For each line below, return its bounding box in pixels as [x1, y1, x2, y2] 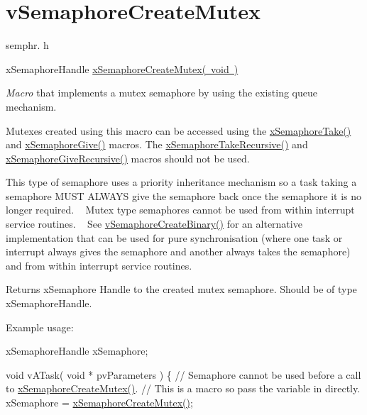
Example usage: [6, 319, 74, 334]
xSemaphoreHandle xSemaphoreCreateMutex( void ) [6, 61, 239, 76]
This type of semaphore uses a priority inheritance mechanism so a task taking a [6, 175, 357, 189]
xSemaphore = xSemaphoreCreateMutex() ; [6, 395, 193, 409]
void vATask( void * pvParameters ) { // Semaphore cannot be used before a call [6, 367, 361, 382]
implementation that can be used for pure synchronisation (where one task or [6, 230, 343, 245]
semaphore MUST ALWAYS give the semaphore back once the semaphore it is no [6, 188, 362, 203]
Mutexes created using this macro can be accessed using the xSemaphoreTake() [6, 123, 351, 138]
